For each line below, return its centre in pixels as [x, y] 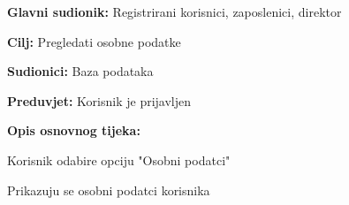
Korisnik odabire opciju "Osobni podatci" [119, 159]
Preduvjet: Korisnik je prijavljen [99, 100]
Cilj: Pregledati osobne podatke [94, 41]
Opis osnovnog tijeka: [74, 130]
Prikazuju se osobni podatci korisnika [109, 190]
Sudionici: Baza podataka [80, 71]
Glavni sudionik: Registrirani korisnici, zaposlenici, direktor [174, 11]
